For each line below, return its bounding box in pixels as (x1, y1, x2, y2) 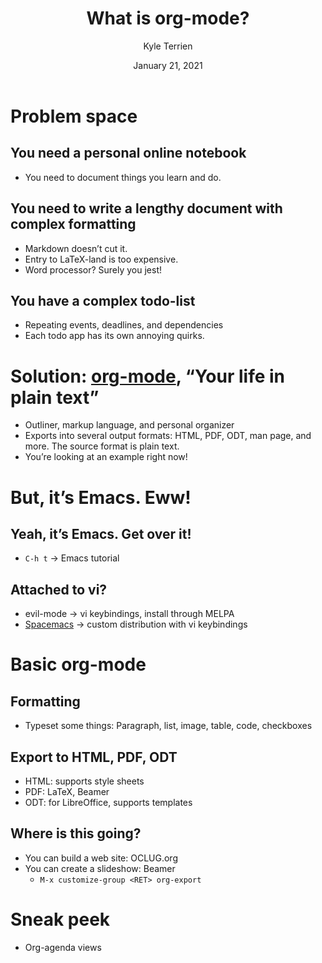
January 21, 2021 (133, 59, 203, 71)
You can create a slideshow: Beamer (24, 862, 176, 874)
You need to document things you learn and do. (24, 171, 222, 183)
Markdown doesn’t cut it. (24, 242, 128, 254)
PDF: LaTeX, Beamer (24, 785, 110, 797)
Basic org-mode (10, 653, 147, 676)
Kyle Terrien (143, 40, 193, 52)
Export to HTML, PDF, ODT (10, 748, 178, 766)
